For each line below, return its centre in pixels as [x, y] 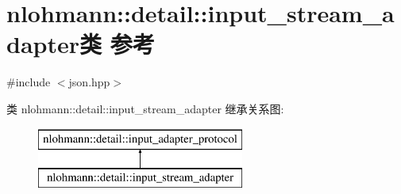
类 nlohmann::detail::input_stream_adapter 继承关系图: [145, 108]
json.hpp [89, 82]
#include [29, 82]
